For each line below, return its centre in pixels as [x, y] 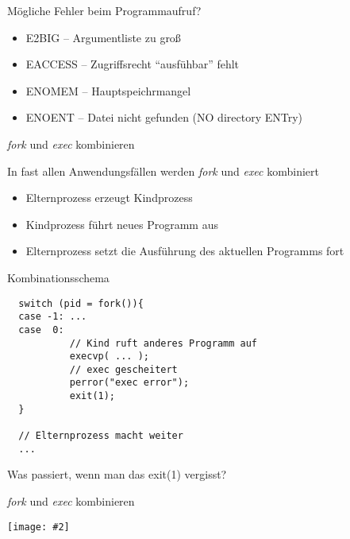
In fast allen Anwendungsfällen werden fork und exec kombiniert [163, 171]
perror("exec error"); [129, 383]
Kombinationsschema [58, 277]
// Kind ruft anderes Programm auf [163, 343]
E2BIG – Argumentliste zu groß [103, 37]
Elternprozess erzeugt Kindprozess [109, 198]
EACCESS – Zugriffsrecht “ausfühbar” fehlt [133, 64]
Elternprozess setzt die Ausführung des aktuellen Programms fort [185, 251]
